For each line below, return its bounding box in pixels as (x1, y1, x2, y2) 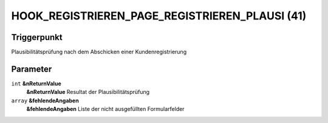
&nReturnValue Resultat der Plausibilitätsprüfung (26, 88, 150, 96)
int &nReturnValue (11, 79, 61, 87)
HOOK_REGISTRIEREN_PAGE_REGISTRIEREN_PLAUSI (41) (11, 9, 307, 22)
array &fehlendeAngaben (11, 97, 79, 104)
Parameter (11, 64, 52, 74)
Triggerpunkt (11, 32, 63, 42)
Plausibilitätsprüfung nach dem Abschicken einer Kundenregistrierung (11, 48, 187, 56)
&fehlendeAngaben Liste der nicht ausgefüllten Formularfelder (26, 105, 185, 113)
